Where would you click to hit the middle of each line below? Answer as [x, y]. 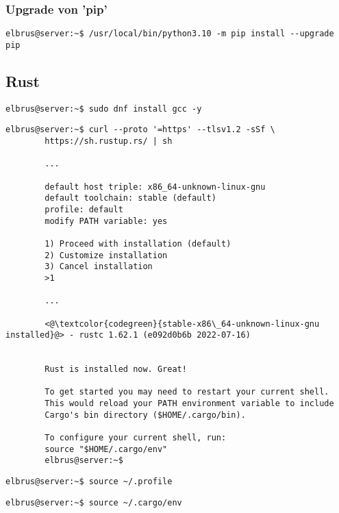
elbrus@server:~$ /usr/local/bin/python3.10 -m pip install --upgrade [170, 34]
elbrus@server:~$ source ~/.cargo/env [94, 502]
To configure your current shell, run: [136, 438]
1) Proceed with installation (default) [138, 243]
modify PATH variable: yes [106, 221]
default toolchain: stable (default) [130, 198]
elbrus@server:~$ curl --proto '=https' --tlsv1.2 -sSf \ [140, 130]
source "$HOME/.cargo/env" [106, 449]
